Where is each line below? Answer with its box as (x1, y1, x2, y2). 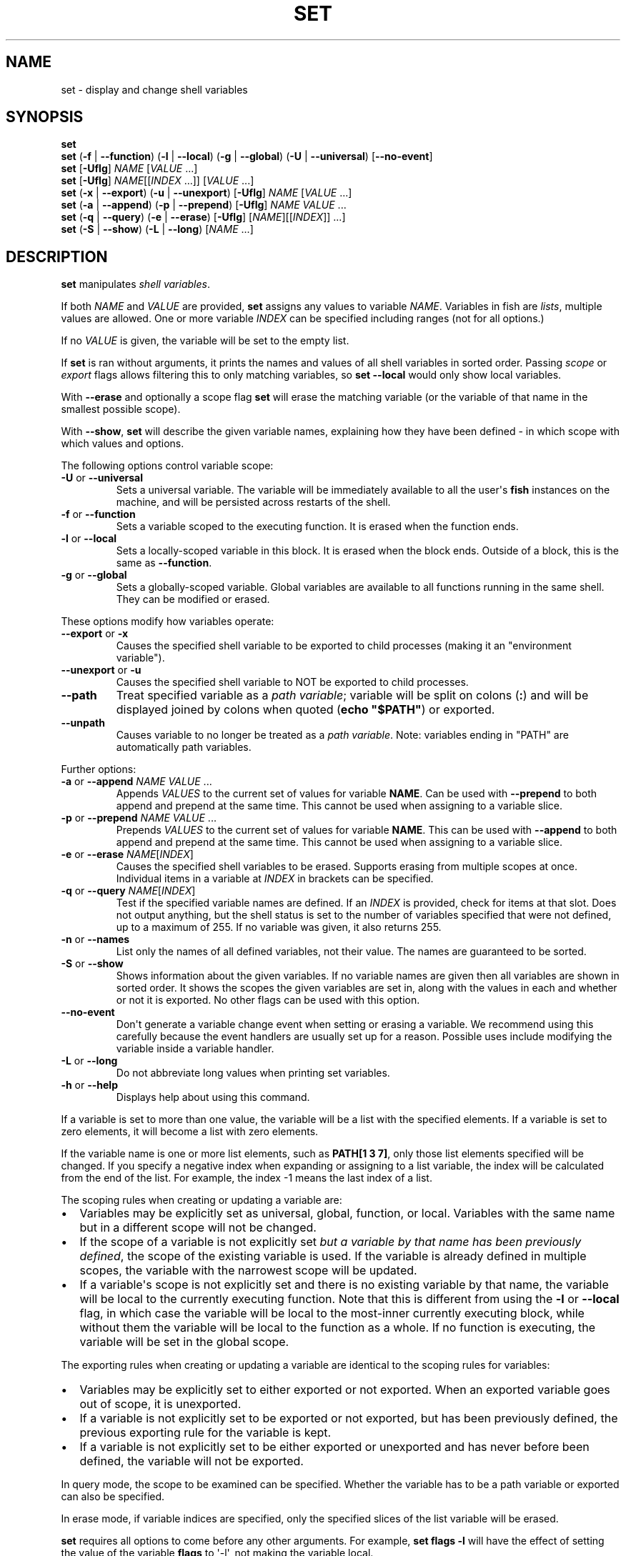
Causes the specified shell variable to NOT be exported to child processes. (116, 676, 469, 689)
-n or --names (61, 933, 130, 946)
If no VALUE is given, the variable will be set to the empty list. (61, 334, 349, 347)
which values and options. (61, 437, 184, 450)
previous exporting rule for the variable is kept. (79, 1425, 332, 1440)
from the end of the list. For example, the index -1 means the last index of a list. (61, 1172, 432, 1185)
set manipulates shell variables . (61, 278, 210, 291)
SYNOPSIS (6, 108, 84, 126)
